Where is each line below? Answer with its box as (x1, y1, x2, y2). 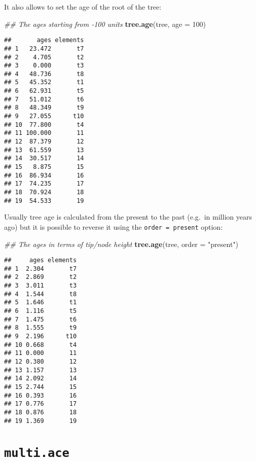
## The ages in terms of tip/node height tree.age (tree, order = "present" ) (4, 238, 239, 249)
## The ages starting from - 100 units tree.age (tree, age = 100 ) (4, 18, 206, 29)
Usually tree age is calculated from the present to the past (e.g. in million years (4, 211, 252, 222)
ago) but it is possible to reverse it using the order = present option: (4, 221, 223, 232)
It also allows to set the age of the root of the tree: (4, 2, 162, 12)
